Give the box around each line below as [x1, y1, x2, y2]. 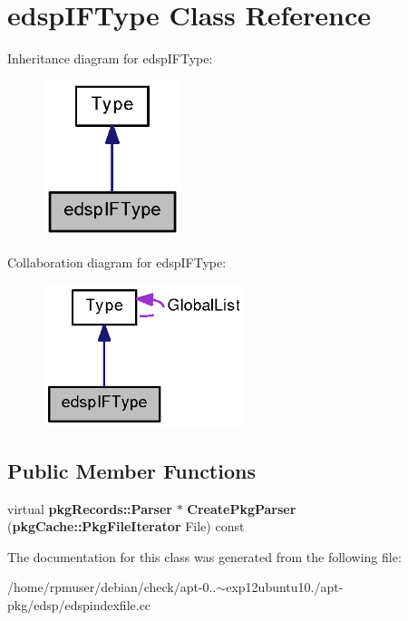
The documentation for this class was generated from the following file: [7, 547, 402, 566]
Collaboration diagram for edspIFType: [7, 253, 227, 272]
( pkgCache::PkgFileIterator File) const [7, 517, 245, 536]
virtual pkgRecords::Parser [7, 499, 172, 518]
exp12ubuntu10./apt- [226, 577, 344, 597]
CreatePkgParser [187, 499, 296, 518]
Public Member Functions [7, 456, 256, 484]
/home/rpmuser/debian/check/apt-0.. [7, 577, 217, 597]
